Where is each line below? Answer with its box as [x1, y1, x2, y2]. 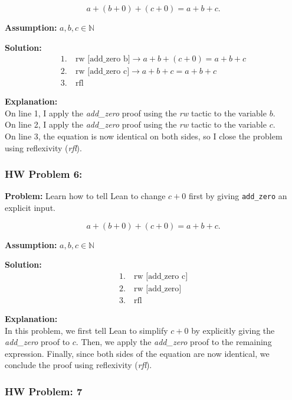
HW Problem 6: [5, 167, 83, 181]
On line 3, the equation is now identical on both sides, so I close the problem [5, 130, 283, 142]
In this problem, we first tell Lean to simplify [5, 324, 168, 336]
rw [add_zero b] [76, 55, 130, 64]
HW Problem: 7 [5, 383, 83, 398]
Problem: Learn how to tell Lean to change [5, 190, 166, 202]
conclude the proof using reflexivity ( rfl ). [5, 359, 152, 371]
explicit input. [5, 201, 55, 214]
